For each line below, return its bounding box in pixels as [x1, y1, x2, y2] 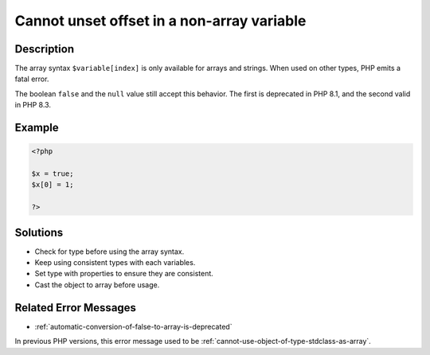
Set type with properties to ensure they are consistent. [34, 269, 214, 279]
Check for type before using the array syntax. [34, 247, 185, 256]
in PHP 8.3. [14, 100, 52, 110]
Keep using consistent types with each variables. [34, 258, 196, 267]
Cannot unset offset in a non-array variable [14, 12, 307, 29]
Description [14, 42, 75, 56]
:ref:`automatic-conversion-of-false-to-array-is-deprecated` [34, 322, 233, 331]
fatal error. [14, 74, 49, 84]
